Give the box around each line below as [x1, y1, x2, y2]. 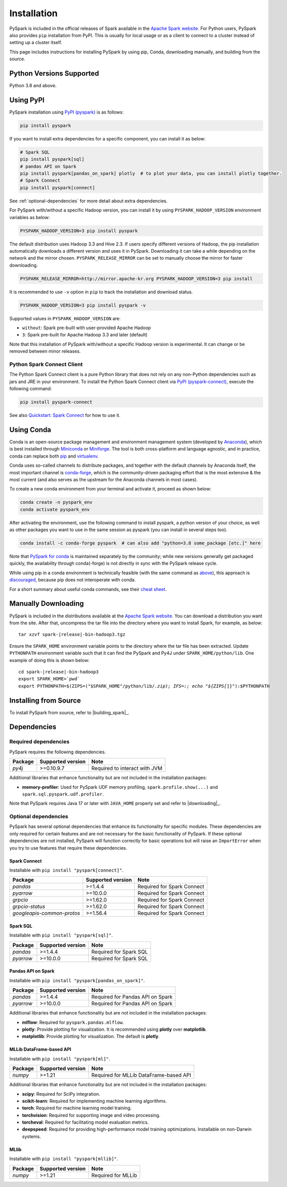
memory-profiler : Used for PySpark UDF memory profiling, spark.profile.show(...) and [22, 784, 218, 790]
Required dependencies [9, 738, 69, 745]
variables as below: [9, 214, 50, 220]
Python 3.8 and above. [9, 83, 57, 89]
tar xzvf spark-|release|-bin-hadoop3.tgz [18, 632, 126, 638]
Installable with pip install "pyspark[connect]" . [9, 867, 124, 874]
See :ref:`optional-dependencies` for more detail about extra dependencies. [9, 198, 168, 204]
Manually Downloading [9, 599, 84, 608]
